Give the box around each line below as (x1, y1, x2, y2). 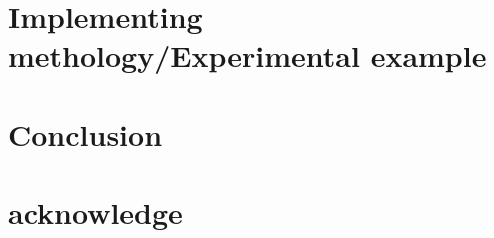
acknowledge (8, 192, 183, 233)
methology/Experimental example (8, 35, 487, 76)
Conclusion (8, 113, 163, 154)
